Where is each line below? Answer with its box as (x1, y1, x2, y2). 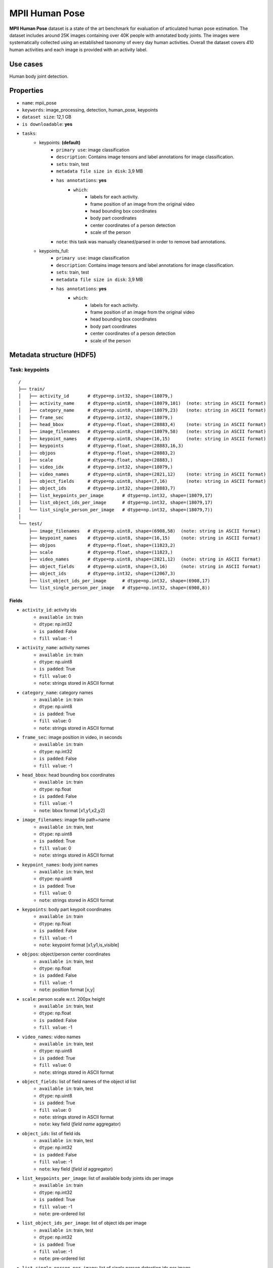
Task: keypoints (9, 366, 50, 373)
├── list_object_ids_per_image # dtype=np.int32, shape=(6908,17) (28, 578, 210, 583)
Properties (9, 86, 43, 95)
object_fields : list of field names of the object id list (22, 1078, 136, 1084)
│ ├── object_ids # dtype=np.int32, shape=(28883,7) (18, 485, 176, 491)
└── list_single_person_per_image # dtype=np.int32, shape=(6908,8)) (28, 585, 210, 590)
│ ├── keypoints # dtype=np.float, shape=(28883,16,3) (18, 443, 184, 449)
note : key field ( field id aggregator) (39, 1166, 113, 1172)
